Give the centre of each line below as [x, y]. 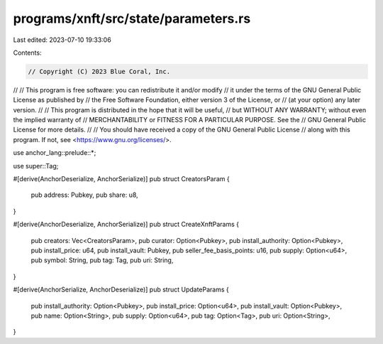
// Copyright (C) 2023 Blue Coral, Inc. [99, 71]
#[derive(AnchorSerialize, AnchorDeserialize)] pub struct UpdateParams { [121, 290]
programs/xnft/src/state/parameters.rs [132, 18]
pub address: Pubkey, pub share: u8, [84, 195]
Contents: [27, 53]
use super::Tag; [36, 166]
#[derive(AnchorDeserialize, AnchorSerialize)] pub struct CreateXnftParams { [126, 225]
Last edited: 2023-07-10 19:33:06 [62, 40]
